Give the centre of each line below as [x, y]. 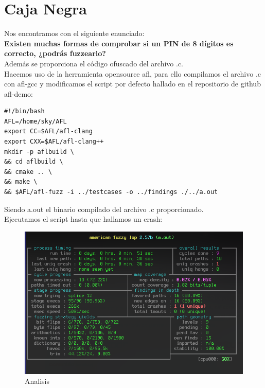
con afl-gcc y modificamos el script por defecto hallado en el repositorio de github [132, 84]
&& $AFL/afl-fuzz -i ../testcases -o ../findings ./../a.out [111, 192]
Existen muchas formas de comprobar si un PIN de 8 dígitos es [119, 43]
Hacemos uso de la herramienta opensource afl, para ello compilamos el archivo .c [132, 73]
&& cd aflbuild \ [34, 162]
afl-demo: [19, 93]
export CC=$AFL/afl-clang [48, 131]
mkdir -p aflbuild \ [39, 152]
